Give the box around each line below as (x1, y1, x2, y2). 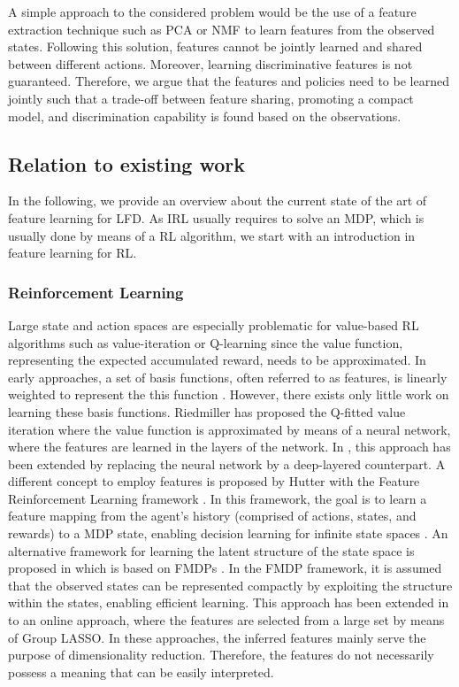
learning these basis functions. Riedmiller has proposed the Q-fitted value (8, 402, 406, 421)
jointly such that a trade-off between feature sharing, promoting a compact (8, 89, 414, 107)
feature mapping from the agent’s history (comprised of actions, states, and (8, 506, 417, 525)
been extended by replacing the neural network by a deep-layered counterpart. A (8, 454, 446, 473)
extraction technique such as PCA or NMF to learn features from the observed (8, 19, 435, 38)
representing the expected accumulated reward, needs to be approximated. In (8, 351, 426, 369)
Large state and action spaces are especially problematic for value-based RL (8, 315, 419, 334)
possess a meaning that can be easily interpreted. (8, 662, 274, 681)
